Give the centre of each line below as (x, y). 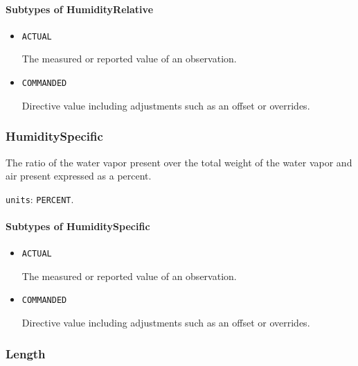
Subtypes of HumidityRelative (80, 9)
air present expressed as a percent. (79, 176)
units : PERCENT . (40, 199)
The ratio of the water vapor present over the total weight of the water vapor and (179, 162)
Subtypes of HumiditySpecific (78, 226)
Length (26, 353)
